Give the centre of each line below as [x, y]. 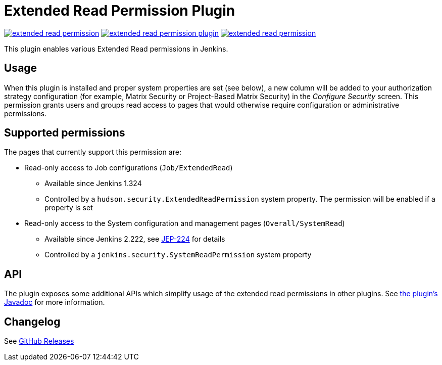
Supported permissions [65, 133]
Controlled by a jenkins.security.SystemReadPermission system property [178, 255]
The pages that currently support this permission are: [93, 152]
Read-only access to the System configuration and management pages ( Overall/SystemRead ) [185, 223]
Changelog [32, 322]
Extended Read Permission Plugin [120, 11]
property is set [69, 208]
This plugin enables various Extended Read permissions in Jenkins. [116, 49]
